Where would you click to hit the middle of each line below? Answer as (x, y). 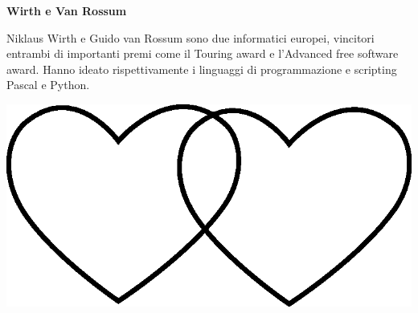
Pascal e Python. (48, 85)
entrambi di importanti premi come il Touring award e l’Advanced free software (203, 53)
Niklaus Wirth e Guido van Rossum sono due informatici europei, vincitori (191, 37)
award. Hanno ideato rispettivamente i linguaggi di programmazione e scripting (202, 69)
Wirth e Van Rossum (67, 10)
